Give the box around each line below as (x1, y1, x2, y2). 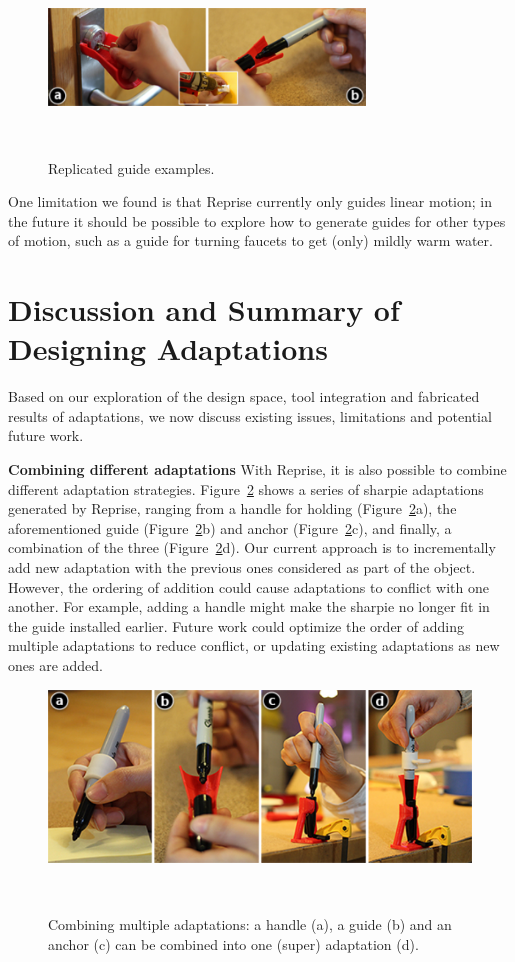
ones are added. (8, 654, 104, 675)
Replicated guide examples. (48, 157, 215, 178)
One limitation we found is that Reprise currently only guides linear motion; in (8, 191, 493, 212)
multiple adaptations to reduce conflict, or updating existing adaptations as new (8, 635, 500, 656)
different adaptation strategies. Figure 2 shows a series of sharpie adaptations (8, 478, 484, 499)
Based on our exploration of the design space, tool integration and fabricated (8, 386, 480, 407)
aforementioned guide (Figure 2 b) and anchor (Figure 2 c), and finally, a (8, 517, 452, 538)
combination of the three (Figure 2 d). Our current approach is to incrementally (8, 537, 496, 558)
